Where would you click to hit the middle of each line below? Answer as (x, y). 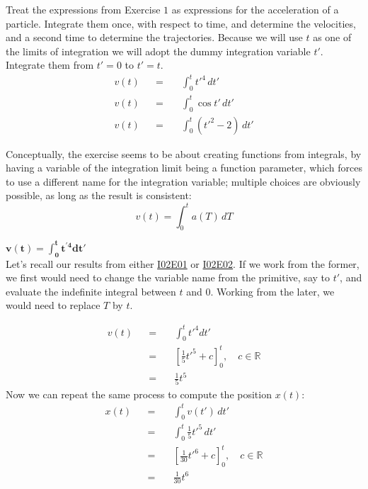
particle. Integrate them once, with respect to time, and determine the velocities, (181, 23)
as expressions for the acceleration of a (255, 9)
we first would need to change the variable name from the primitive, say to (168, 277)
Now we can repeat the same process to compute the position (139, 394)
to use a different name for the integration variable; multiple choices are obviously (183, 181)
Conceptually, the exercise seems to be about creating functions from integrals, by (184, 153)
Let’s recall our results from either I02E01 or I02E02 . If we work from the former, (183, 263)
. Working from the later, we (272, 291)
